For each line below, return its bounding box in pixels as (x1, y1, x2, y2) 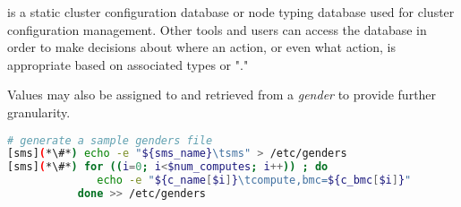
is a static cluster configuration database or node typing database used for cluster (7, 3, 455, 21)
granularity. (7, 102, 71, 121)
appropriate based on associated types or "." (7, 55, 249, 73)
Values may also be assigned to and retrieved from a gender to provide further (7, 85, 437, 104)
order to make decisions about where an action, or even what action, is (7, 38, 396, 56)
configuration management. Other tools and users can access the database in (7, 20, 427, 39)
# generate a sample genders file (7, 134, 213, 147)
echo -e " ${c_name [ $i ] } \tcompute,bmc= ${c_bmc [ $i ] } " (97, 174, 412, 187)
